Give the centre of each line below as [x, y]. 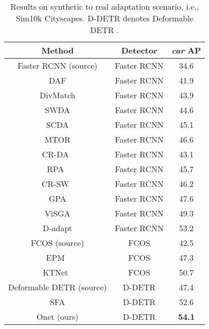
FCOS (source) [57, 243]
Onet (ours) [57, 317]
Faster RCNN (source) [58, 65]
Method [58, 50]
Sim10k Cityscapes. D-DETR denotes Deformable [105, 18]
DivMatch [57, 95]
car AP [186, 50]
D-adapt [57, 228]
